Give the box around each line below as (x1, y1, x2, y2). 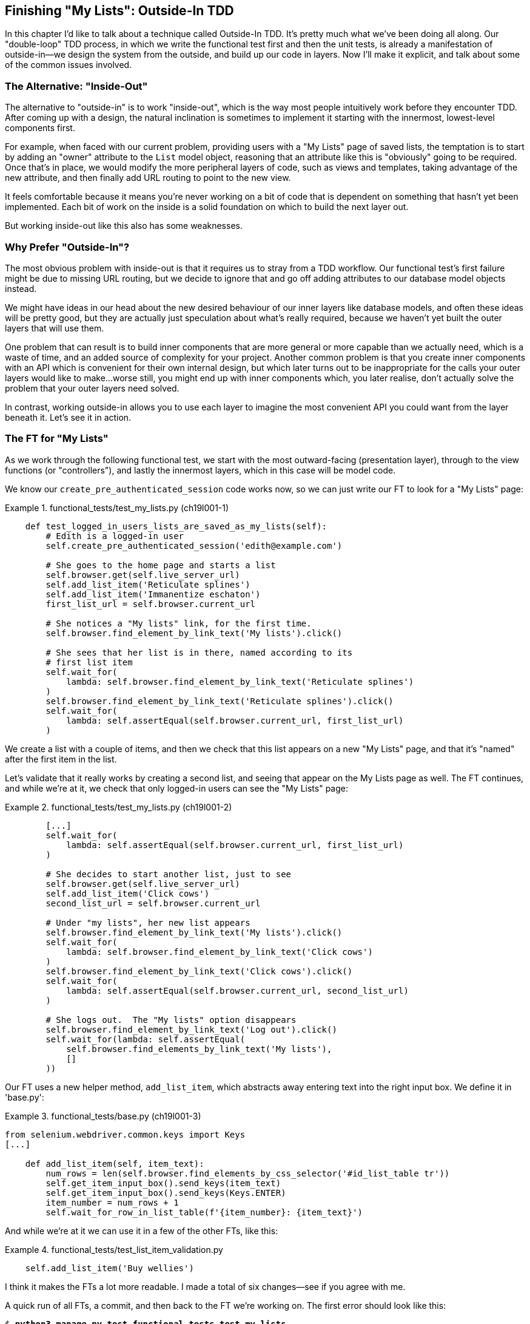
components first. (5, 123, 75, 134)
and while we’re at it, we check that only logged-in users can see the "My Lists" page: (5, 783, 348, 793)
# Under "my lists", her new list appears (45, 917, 250, 928)
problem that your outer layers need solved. (5, 382, 179, 393)
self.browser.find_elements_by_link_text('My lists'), (66, 1044, 332, 1054)
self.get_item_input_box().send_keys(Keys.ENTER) (45, 1187, 286, 1198)
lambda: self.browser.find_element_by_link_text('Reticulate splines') (66, 676, 414, 687)
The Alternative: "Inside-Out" (5, 80, 148, 92)
